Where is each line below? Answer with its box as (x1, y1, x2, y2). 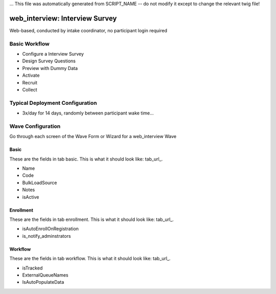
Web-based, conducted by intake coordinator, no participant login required (9, 27, 167, 33)
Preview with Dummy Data (22, 65, 78, 71)
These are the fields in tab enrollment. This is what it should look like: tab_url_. (9, 216, 174, 222)
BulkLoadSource (22, 179, 57, 186)
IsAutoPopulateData (22, 279, 64, 285)
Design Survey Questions (22, 58, 76, 64)
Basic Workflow (9, 40, 50, 47)
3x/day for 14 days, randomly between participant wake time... (22, 110, 154, 116)
